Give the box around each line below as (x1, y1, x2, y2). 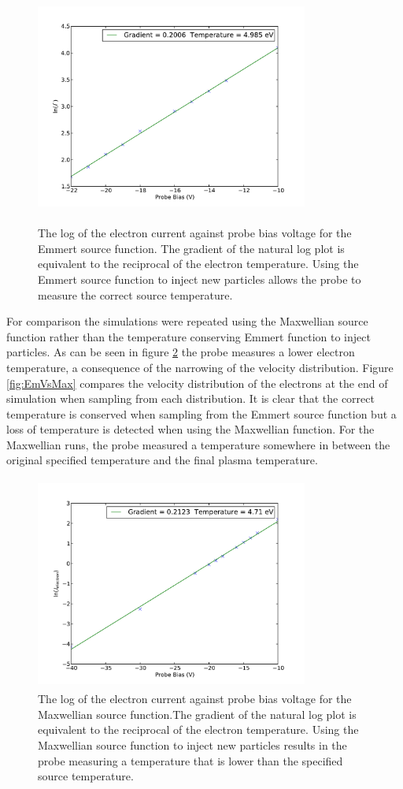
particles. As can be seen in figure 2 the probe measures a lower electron (6, 344, 355, 360)
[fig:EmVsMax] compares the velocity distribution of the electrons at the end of (6, 374, 388, 391)
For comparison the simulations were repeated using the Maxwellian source (6, 313, 368, 329)
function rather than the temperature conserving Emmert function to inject (6, 328, 371, 344)
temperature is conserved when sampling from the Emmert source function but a (6, 405, 397, 422)
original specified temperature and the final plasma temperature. (6, 452, 318, 468)
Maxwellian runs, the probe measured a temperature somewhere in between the (6, 436, 390, 452)
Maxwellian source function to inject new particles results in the (38, 737, 347, 753)
